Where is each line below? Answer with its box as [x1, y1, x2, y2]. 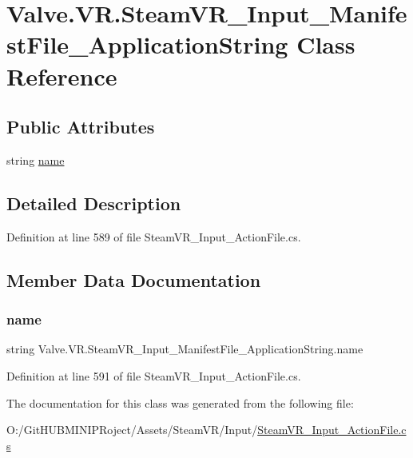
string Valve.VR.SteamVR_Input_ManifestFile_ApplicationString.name [6, 341, 363, 357]
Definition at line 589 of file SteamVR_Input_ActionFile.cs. [6, 228, 301, 245]
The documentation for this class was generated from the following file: [6, 394, 354, 411]
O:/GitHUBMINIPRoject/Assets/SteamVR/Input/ [6, 421, 258, 438]
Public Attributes [6, 114, 155, 139]
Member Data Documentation [6, 267, 261, 292]
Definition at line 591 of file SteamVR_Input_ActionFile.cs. [6, 367, 301, 384]
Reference [6, 59, 117, 92]
